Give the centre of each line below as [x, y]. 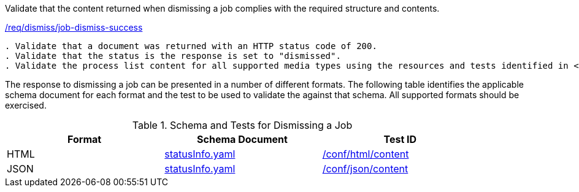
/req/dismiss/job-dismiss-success [74, 27]
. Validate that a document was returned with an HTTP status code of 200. [191, 46]
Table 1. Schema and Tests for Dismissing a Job [242, 125]
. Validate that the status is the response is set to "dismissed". [173, 56]
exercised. [26, 105]
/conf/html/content [366, 154]
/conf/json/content [365, 169]
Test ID [400, 139]
